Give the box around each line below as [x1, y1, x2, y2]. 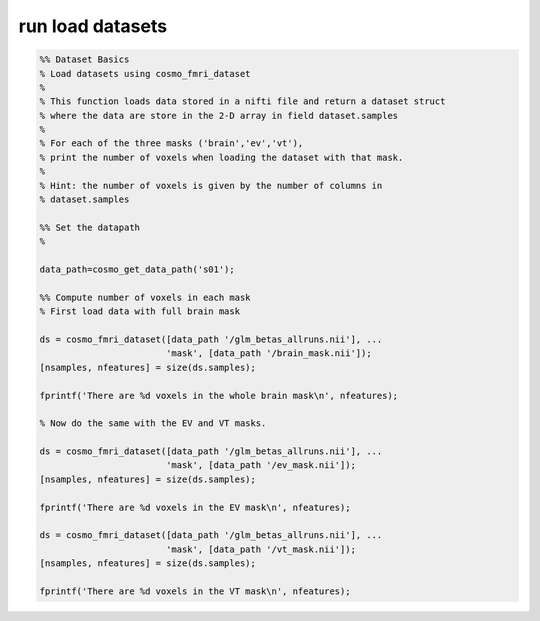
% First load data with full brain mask [39, 306, 240, 317]
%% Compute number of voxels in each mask [39, 291, 251, 303]
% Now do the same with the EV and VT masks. [39, 418, 267, 429]
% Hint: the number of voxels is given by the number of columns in [39, 180, 383, 191]
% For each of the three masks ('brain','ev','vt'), [39, 138, 304, 149]
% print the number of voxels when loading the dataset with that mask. [39, 151, 404, 163]
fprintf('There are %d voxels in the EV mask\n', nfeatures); [39, 501, 351, 513]
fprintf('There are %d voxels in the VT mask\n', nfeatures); [39, 585, 351, 597]
